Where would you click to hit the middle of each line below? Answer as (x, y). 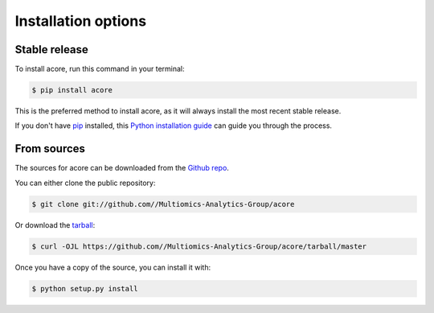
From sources (50, 149)
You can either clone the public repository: (85, 183)
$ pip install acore (72, 90)
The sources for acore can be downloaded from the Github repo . (122, 168)
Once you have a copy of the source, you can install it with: (113, 267)
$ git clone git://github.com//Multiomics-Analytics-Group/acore (163, 204)
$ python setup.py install (85, 288)
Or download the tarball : (55, 224)
